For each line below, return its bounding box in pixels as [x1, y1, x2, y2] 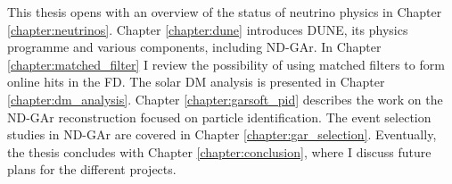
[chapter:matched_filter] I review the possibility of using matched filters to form [7, 54, 445, 73]
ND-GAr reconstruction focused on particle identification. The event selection [7, 107, 431, 126]
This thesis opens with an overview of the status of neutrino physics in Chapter [7, 3, 442, 21]
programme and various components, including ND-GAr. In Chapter [7, 38, 382, 56]
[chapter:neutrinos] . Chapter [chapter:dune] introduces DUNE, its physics [7, 20, 408, 38]
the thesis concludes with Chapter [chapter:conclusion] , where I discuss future [7, 142, 431, 161]
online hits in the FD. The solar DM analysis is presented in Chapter [7, 72, 385, 91]
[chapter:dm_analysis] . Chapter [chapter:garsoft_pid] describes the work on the [7, 89, 443, 108]
